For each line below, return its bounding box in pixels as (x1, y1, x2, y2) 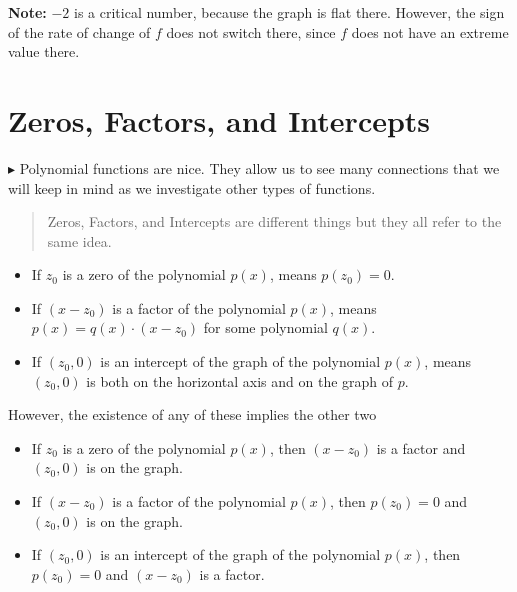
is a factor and (376, 437, 466, 458)
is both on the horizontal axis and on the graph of (86, 370, 394, 391)
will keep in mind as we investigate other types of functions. (8, 177, 376, 198)
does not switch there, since (166, 21, 336, 42)
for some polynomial (203, 317, 328, 338)
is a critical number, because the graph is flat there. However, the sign (74, 2, 505, 22)
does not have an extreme (351, 21, 509, 42)
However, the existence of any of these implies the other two (8, 404, 377, 425)
